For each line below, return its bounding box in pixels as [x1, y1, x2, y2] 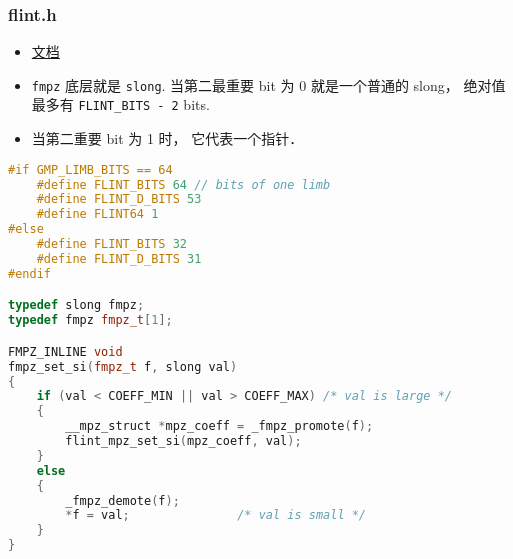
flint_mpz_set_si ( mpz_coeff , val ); [65, 434, 302, 449]
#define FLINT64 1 [36, 207, 159, 222]
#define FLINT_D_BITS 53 [36, 192, 202, 207]
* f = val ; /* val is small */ [65, 508, 367, 523]
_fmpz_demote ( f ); [65, 493, 180, 508]
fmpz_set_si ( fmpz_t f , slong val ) [8, 359, 238, 374]
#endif [8, 266, 51, 281]
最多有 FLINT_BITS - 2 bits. [31, 94, 210, 115]
